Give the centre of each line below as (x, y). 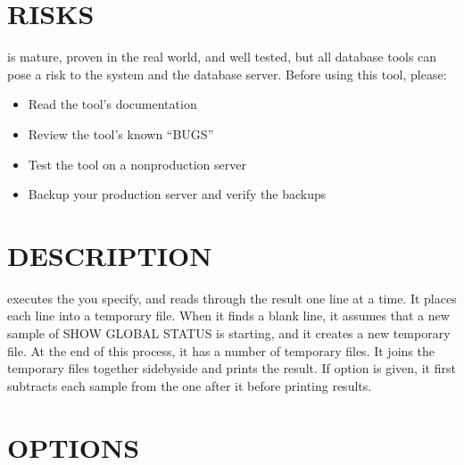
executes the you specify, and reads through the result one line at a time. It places (232, 298)
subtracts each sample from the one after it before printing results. (190, 385)
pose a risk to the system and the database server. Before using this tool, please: (227, 74)
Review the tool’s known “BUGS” (121, 133)
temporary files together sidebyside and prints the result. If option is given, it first (232, 368)
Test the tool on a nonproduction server (137, 164)
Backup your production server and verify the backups (177, 194)
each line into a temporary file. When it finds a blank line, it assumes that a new (228, 316)
